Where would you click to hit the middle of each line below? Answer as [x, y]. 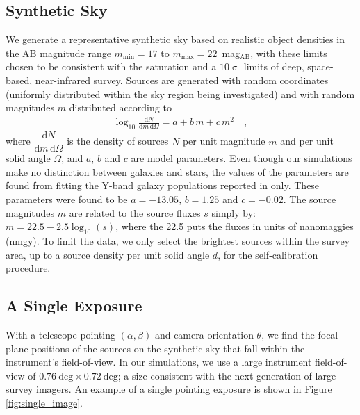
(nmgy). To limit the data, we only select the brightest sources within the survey [178, 240]
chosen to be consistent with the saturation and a [111, 66]
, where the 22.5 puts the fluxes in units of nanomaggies [235, 226]
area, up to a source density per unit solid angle [108, 254]
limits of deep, [274, 66]
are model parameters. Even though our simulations [242, 158]
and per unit [307, 141]
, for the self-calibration [268, 254]
